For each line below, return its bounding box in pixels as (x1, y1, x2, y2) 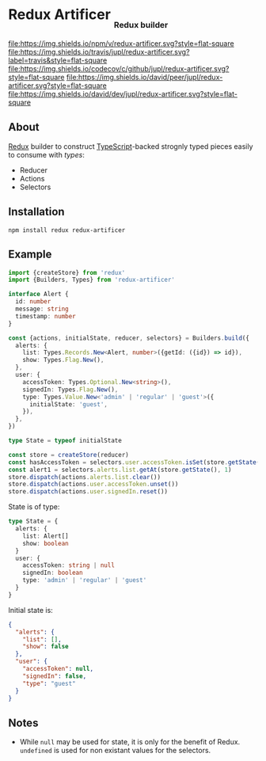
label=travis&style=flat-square (8, 55, 108, 65)
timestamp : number (15, 312, 77, 320)
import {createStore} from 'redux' (8, 268, 126, 276)
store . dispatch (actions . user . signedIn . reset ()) (8, 488, 169, 496)
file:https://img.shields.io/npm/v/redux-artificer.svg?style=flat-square (8, 39, 235, 48)
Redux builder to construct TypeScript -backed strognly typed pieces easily (8, 141, 253, 151)
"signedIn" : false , (22, 672, 87, 680)
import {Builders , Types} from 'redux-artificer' (8, 276, 176, 284)
